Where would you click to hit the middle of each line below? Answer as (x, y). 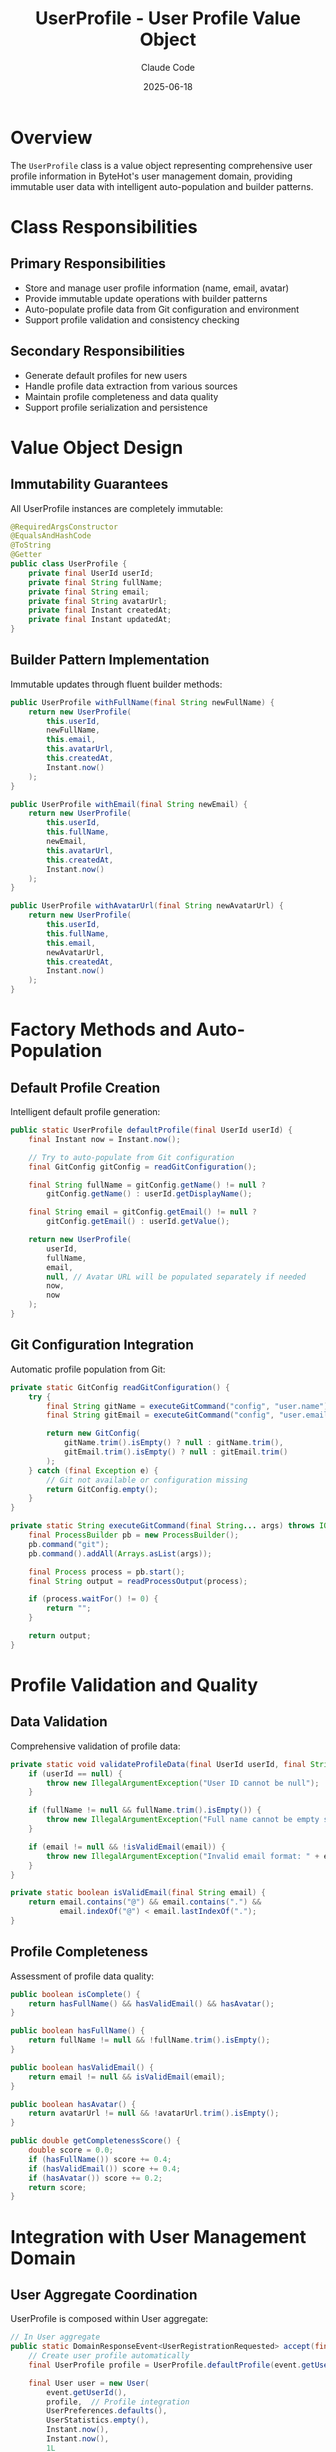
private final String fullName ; (95, 582)
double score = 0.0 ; (71, 2150)
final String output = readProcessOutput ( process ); (138, 1581)
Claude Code (168, 67)
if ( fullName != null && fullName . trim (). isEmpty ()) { (145, 1810)
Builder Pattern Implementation (110, 660)
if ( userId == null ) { (75, 1773)
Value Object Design (96, 447)
